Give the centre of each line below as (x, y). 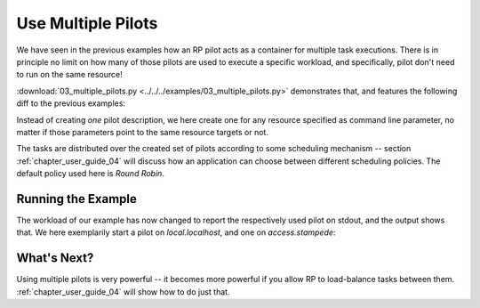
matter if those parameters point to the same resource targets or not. (142, 132)
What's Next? (55, 258)
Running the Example (77, 199)
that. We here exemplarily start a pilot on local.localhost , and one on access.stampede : (176, 232)
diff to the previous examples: (71, 103)
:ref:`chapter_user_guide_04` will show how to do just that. (123, 292)
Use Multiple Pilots (87, 23)
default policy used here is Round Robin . (90, 174)
